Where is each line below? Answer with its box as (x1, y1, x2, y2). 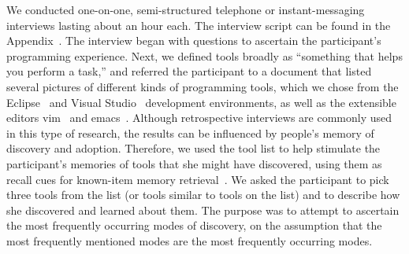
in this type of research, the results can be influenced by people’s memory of (6, 124, 374, 141)
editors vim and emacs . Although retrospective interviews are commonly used (6, 109, 392, 126)
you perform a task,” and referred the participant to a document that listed (6, 63, 372, 79)
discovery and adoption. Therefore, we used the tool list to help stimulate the (6, 140, 381, 156)
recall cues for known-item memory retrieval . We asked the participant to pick (6, 171, 389, 187)
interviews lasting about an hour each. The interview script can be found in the (6, 17, 391, 33)
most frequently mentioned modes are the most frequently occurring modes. (6, 232, 373, 248)
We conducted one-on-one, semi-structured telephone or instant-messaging (6, 2, 365, 17)
